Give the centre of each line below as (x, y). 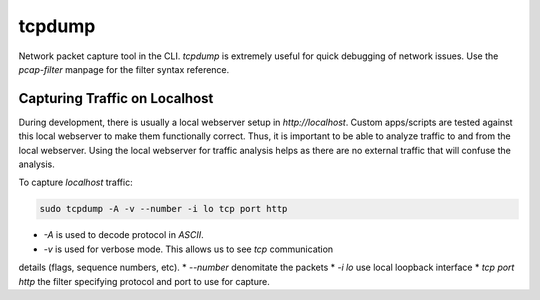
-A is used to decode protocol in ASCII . (123, 235)
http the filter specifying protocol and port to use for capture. (144, 281)
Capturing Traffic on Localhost (116, 98)
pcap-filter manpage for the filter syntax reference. (124, 69)
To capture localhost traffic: (76, 182)
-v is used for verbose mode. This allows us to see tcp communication (188, 249)
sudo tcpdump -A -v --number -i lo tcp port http (163, 209)
